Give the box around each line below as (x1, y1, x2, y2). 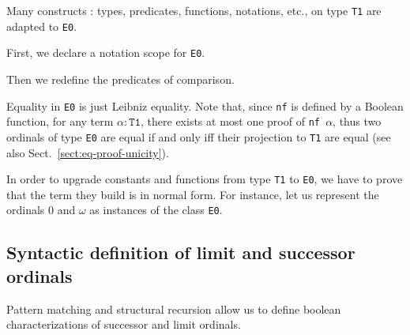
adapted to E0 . (6, 17, 77, 34)
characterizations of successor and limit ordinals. (6, 316, 241, 333)
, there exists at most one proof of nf (141, 113, 320, 130)
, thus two (333, 113, 382, 130)
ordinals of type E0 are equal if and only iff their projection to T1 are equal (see (6, 128, 391, 145)
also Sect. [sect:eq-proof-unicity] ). (6, 144, 169, 160)
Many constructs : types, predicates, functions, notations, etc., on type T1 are (6, 2, 382, 18)
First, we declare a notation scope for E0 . (6, 44, 205, 61)
